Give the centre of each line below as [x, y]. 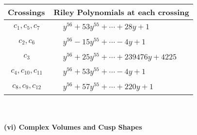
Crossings [26, 12]
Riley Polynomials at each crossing [121, 12]
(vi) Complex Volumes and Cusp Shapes [73, 126]
